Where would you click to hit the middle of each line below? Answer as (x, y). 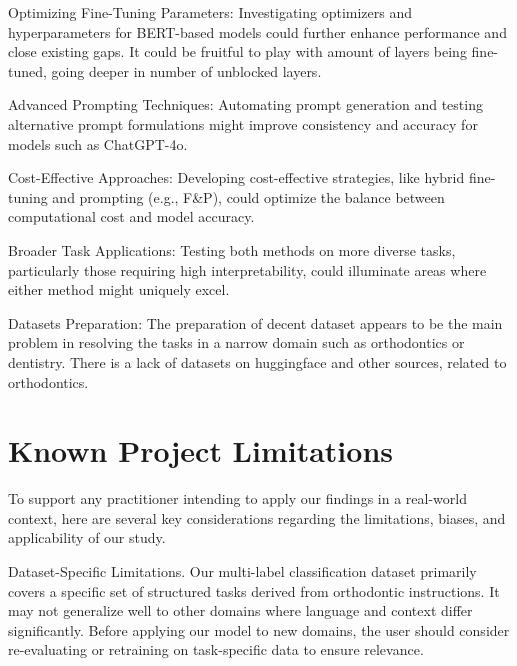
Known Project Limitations (201, 450)
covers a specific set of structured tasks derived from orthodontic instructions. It (254, 590)
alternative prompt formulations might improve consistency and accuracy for (243, 123)
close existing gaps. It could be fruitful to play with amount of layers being (237, 51)
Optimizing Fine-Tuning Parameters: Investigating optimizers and (210, 12)
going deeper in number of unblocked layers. (186, 70)
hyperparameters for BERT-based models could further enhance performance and (257, 31)
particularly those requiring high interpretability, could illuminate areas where (247, 269)
